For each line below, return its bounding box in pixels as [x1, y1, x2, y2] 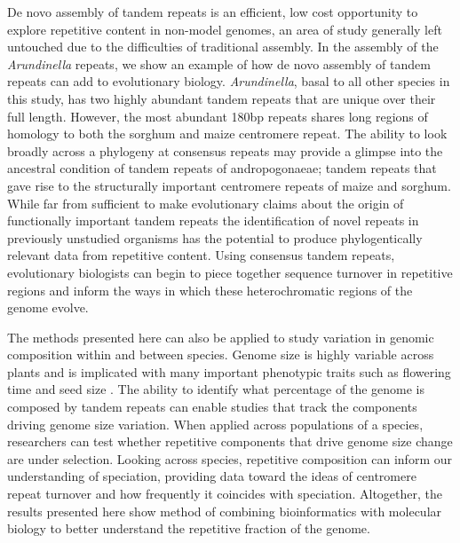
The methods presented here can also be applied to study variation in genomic [7, 327, 434, 346]
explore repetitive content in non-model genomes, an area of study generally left [7, 20, 442, 38]
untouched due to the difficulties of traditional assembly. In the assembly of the [7, 37, 439, 56]
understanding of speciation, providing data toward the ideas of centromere [7, 467, 416, 485]
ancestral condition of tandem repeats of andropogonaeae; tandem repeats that [7, 159, 437, 177]
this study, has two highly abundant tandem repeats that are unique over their [7, 89, 436, 107]
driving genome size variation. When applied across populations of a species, [7, 414, 424, 433]
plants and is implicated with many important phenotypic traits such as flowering [7, 362, 451, 381]
